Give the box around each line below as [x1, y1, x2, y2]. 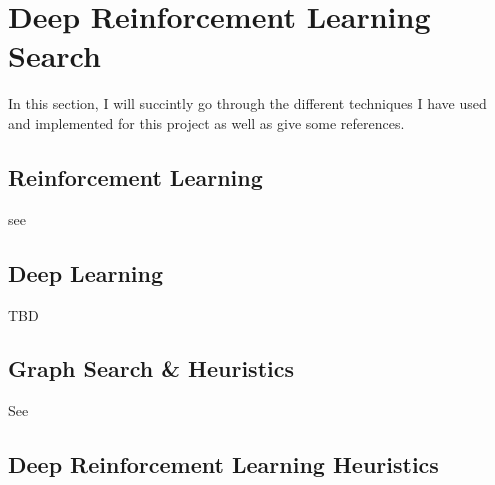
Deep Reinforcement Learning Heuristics [8, 449, 439, 480]
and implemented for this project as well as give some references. [8, 112, 405, 133]
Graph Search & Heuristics [8, 353, 294, 384]
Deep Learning [8, 257, 164, 288]
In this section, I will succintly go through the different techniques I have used [8, 93, 487, 114]
